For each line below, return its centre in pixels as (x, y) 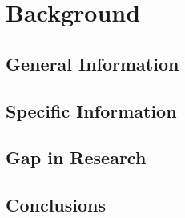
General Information (92, 63)
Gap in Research (76, 157)
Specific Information (91, 110)
